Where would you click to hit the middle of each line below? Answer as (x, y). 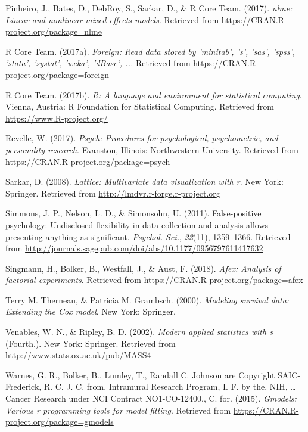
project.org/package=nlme (54, 31)
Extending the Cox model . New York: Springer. (91, 311)
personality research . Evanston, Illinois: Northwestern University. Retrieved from (152, 149)
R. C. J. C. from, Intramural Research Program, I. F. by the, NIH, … (170, 386)
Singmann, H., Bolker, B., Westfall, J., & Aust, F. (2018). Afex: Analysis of (143, 268)
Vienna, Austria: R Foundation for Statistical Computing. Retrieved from (140, 106)
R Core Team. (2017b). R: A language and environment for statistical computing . (154, 94)
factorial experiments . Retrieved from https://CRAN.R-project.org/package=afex (154, 280)
